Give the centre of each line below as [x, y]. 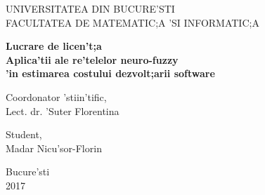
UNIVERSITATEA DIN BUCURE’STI [90, 8]
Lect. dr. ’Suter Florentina [63, 110]
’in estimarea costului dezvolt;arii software [110, 73]
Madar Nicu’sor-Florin [54, 148]
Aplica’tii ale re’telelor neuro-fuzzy [92, 59]
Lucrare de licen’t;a [54, 46]
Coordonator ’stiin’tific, [56, 96]
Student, [24, 134]
